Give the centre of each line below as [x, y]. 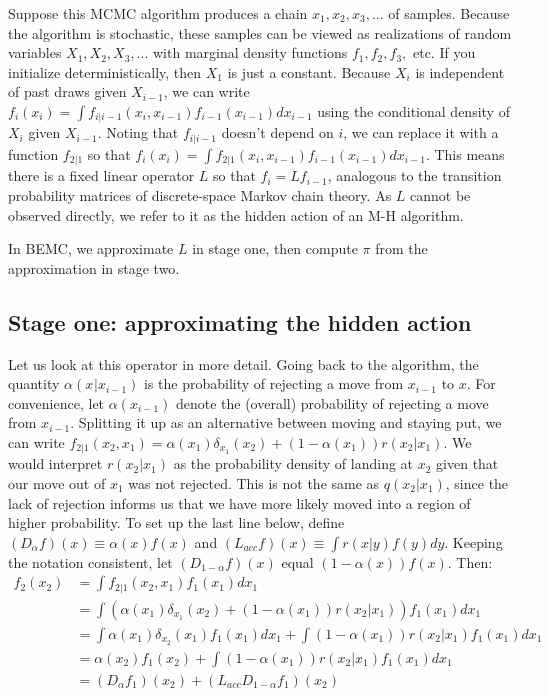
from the [401, 248]
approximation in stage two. [94, 267]
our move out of [57, 482]
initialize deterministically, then [105, 71]
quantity [34, 383]
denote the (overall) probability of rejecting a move [332, 402]
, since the [477, 482]
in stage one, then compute [275, 248]
